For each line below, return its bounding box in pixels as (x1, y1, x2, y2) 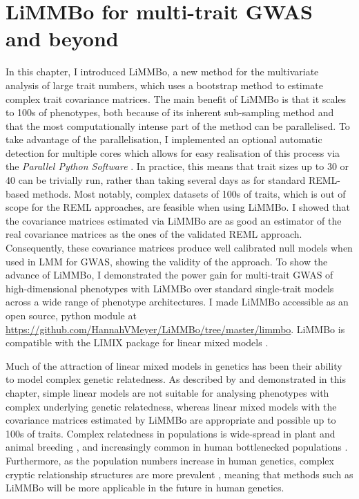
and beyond (6, 24, 119, 53)
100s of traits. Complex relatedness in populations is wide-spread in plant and (6, 426, 336, 440)
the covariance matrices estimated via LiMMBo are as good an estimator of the (6, 213, 342, 227)
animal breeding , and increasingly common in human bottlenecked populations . (6, 440, 348, 454)
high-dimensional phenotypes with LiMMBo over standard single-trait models (6, 281, 334, 295)
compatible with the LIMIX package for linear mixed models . (6, 335, 269, 350)
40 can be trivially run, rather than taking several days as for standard (6, 173, 306, 187)
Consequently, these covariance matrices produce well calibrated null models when (6, 241, 353, 255)
